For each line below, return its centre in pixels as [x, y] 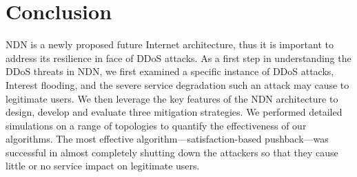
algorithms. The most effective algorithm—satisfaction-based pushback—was [167, 139]
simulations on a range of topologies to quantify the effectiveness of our [156, 125]
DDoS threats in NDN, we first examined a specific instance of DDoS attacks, [170, 71]
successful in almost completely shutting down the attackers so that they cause [172, 152]
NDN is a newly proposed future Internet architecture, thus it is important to [170, 44]
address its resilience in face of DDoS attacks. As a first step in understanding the [178, 58]
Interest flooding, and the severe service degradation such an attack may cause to [177, 84]
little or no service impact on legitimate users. [103, 166]
